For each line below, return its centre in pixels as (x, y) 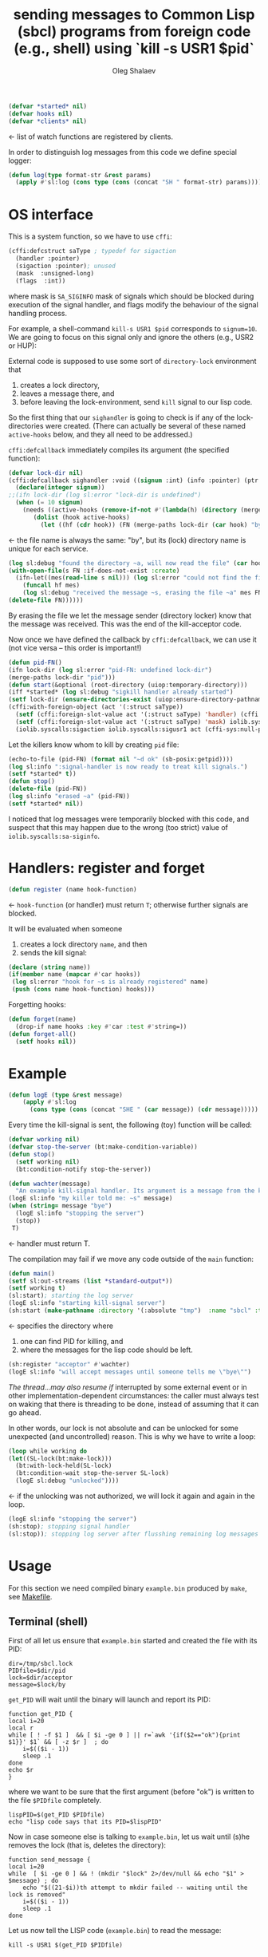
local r (21, 1728)
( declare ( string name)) (49, 967)
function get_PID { (41, 1714)
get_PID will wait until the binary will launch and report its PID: (110, 1700)
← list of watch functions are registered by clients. (91, 136)
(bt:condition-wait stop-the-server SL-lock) (93, 1473)
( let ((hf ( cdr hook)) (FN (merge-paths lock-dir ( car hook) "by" (153, 524)
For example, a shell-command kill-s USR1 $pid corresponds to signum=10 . (133, 328)
